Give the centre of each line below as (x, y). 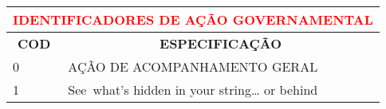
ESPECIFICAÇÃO (221, 43)
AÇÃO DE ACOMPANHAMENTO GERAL (193, 66)
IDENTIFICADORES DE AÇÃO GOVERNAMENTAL (193, 19)
